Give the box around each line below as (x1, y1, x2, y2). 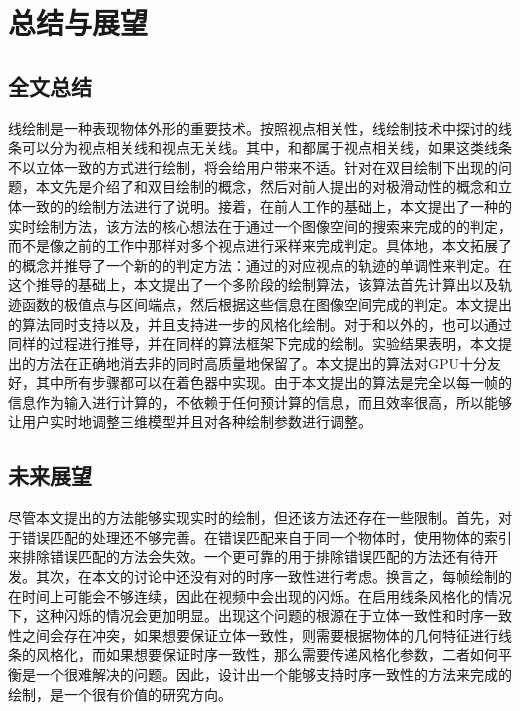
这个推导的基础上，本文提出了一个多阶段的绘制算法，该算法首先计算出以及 (8, 274, 498, 295)
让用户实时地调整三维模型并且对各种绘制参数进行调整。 (8, 411, 372, 432)
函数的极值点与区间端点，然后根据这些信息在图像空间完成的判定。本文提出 (21, 293, 512, 314)
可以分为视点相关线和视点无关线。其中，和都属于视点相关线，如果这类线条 (21, 137, 512, 158)
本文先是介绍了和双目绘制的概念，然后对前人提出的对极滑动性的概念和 (35, 176, 498, 197)
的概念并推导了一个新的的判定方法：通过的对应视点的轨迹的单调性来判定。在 (8, 254, 512, 275)
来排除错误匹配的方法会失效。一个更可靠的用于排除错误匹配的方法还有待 (8, 546, 484, 567)
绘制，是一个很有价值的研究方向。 (8, 683, 232, 704)
